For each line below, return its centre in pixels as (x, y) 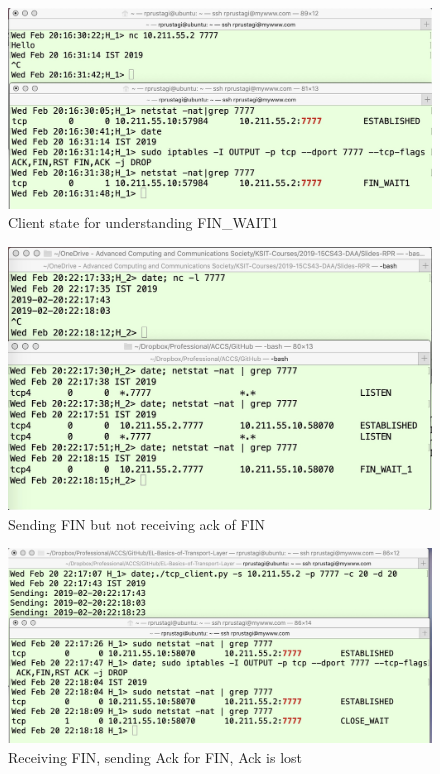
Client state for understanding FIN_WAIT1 (143, 222)
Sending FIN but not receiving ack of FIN (137, 523)
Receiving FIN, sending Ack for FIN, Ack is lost (155, 756)
